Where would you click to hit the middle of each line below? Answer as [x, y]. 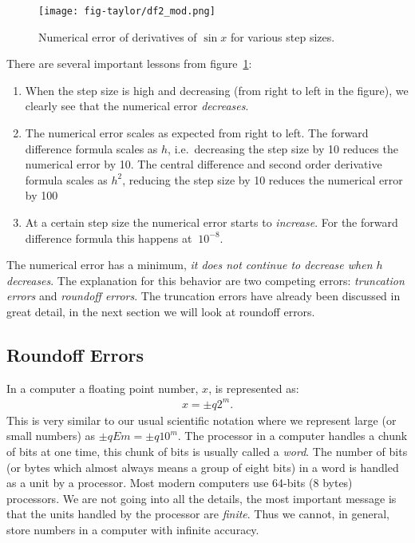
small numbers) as [51, 436]
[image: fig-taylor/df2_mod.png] [127, 11]
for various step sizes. [283, 36]
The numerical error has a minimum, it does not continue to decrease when [190, 265]
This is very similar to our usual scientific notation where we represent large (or [202, 420]
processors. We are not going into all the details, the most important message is [202, 498]
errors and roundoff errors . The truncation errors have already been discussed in [204, 296]
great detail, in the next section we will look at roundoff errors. [161, 311]
